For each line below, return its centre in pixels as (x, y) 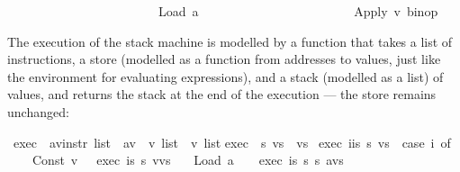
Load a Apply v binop (298, 11)
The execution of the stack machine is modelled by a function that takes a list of (230, 41)
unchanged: (38, 111)
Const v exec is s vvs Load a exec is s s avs (188, 160)
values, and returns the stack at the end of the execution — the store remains (222, 94)
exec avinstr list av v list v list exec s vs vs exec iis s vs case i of (232, 142)
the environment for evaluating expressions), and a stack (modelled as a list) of (225, 76)
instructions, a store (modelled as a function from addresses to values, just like (224, 59)
